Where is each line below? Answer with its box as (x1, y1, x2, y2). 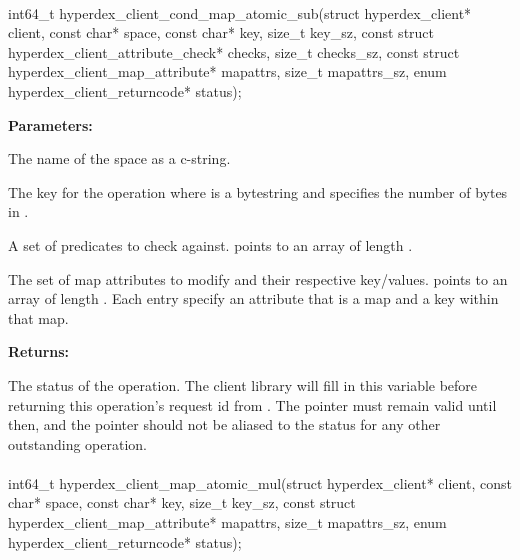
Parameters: (8, 114, 93, 135)
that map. (8, 307, 69, 328)
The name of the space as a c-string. (8, 148, 231, 169)
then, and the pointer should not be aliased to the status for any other (8, 414, 441, 435)
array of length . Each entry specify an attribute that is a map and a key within (8, 288, 499, 309)
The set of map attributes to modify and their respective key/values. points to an (8, 268, 508, 289)
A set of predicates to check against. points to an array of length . (8, 234, 413, 255)
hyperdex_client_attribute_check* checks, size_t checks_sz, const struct (8, 41, 460, 62)
